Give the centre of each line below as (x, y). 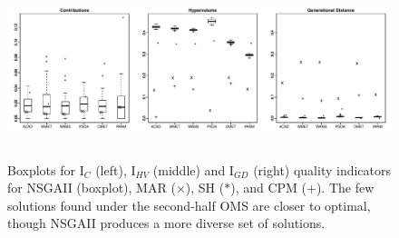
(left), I (116, 169)
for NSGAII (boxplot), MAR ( (92, 188)
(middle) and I (193, 169)
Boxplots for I (46, 169)
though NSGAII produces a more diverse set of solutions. (166, 223)
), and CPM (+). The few (302, 188)
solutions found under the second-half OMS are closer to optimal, (189, 205)
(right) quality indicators (322, 169)
